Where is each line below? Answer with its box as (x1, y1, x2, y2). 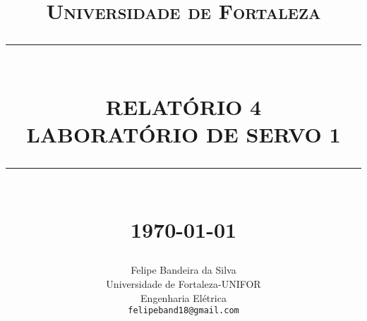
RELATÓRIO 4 (105, 92, 262, 121)
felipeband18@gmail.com (128, 305, 239, 316)
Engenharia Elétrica (140, 290, 227, 305)
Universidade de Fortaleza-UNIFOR (106, 276, 261, 291)
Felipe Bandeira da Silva (131, 262, 236, 277)
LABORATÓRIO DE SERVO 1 (26, 119, 341, 148)
